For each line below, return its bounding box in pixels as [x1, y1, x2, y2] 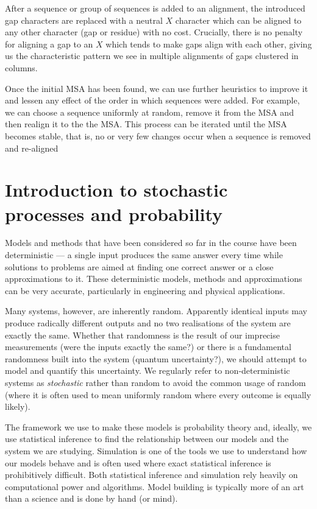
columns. [5, 61, 38, 74]
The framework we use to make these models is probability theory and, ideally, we [5, 420, 312, 433]
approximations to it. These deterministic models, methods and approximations [5, 272, 302, 285]
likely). [5, 400, 30, 413]
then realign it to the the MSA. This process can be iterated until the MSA [5, 118, 287, 130]
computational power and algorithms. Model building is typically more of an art [5, 480, 304, 493]
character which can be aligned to [175, 13, 302, 26]
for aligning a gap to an [5, 37, 93, 50]
